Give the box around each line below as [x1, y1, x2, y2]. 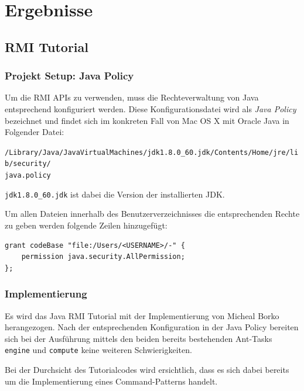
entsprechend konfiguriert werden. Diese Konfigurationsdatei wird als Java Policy [5, 102, 296, 115]
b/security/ [5, 160, 51, 168]
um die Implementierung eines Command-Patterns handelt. [5, 375, 218, 387]
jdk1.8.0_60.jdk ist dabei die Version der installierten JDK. [5, 188, 225, 200]
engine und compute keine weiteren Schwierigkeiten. [5, 344, 192, 356]
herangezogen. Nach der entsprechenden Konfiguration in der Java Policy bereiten [5, 321, 299, 333]
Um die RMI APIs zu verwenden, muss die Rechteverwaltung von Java [5, 91, 259, 103]
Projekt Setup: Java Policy [5, 68, 134, 83]
